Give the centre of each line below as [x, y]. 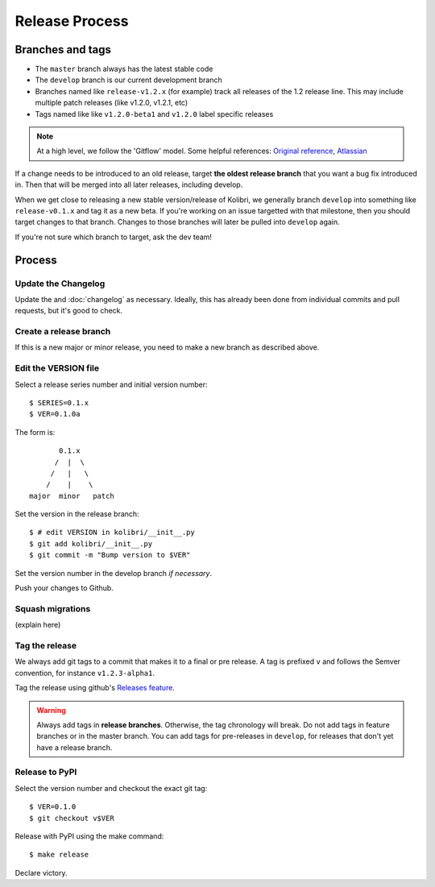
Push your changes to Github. [64, 588]
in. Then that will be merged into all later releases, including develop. [129, 184]
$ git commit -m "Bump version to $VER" [110, 555]
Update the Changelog [60, 284]
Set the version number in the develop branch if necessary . [114, 573]
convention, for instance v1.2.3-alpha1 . [85, 673]
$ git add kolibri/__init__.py [91, 543]
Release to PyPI [46, 772]
